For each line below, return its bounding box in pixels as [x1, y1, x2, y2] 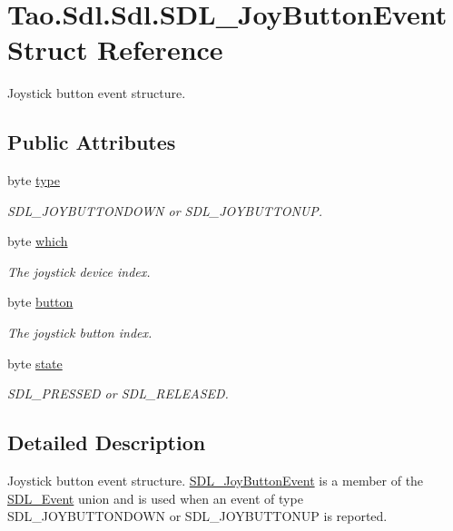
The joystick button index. [7, 323, 153, 342]
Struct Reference [7, 31, 223, 68]
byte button [7, 292, 74, 311]
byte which [7, 231, 68, 251]
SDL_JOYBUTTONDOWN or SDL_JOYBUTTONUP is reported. [7, 506, 388, 526]
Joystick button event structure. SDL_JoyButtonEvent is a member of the [7, 471, 424, 490]
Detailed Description [7, 428, 206, 457]
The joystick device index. [7, 261, 151, 280]
